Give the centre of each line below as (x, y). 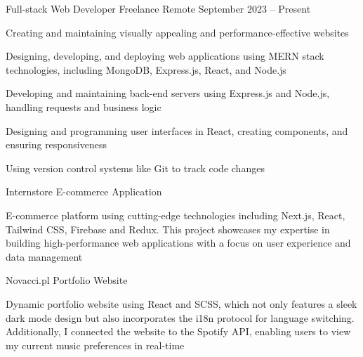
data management (44, 256)
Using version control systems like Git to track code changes (135, 168)
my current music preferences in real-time (95, 345)
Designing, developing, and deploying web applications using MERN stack (165, 56)
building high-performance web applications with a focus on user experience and (178, 243)
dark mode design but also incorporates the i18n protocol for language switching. (180, 317)
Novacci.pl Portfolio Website (67, 280)
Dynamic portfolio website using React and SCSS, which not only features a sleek (181, 303)
